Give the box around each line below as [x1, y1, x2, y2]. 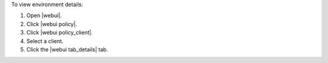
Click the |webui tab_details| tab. [26, 45, 109, 53]
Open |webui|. [26, 12, 62, 19]
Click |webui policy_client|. [26, 29, 93, 36]
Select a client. [26, 37, 64, 45]
